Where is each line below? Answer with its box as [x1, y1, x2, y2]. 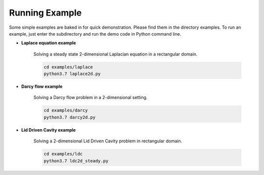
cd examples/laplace [44, 64, 93, 70]
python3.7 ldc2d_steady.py [44, 158, 109, 163]
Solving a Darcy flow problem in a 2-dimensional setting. [33, 95, 148, 100]
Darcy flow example [21, 83, 63, 90]
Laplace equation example [21, 40, 76, 46]
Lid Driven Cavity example [21, 127, 76, 133]
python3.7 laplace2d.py [44, 71, 101, 77]
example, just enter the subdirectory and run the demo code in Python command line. [9, 31, 181, 37]
